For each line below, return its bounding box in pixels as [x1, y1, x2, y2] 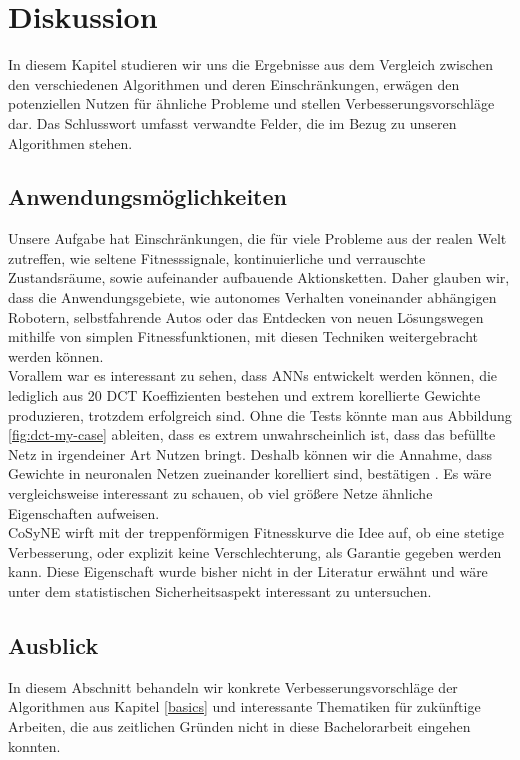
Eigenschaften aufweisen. [8, 502, 160, 523]
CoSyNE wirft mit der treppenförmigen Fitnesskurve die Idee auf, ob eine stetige [8, 522, 504, 543]
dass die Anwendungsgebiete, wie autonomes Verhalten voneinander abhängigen [8, 287, 497, 308]
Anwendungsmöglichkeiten [8, 181, 287, 212]
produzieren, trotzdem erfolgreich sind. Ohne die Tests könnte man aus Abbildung [8, 404, 512, 425]
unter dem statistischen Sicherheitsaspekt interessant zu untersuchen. [8, 580, 432, 601]
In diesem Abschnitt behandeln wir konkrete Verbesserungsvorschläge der [8, 676, 458, 697]
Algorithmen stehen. [8, 132, 133, 153]
